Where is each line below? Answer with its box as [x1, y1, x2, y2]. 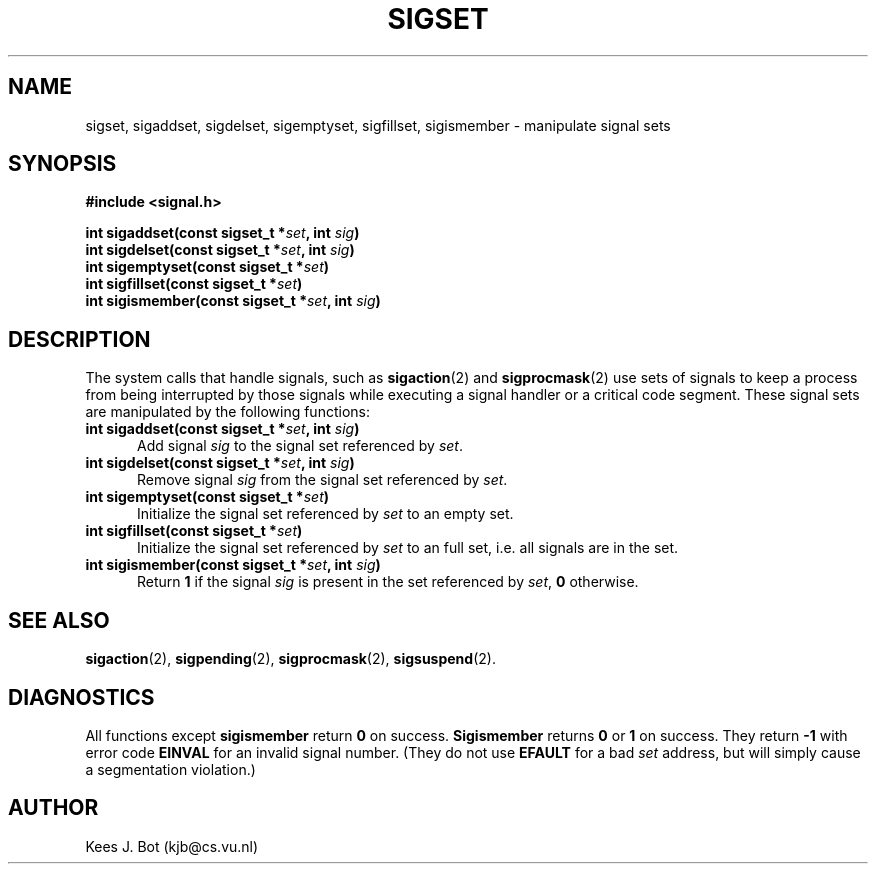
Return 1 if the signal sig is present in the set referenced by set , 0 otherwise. [137, 573, 639, 591]
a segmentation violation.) [85, 760, 256, 778]
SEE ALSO [8, 607, 110, 633]
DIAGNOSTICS [8, 684, 155, 710]
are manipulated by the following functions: [85, 403, 370, 421]
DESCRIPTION [8, 326, 151, 352]
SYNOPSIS [8, 151, 117, 177]
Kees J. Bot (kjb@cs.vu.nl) [85, 837, 259, 855]
